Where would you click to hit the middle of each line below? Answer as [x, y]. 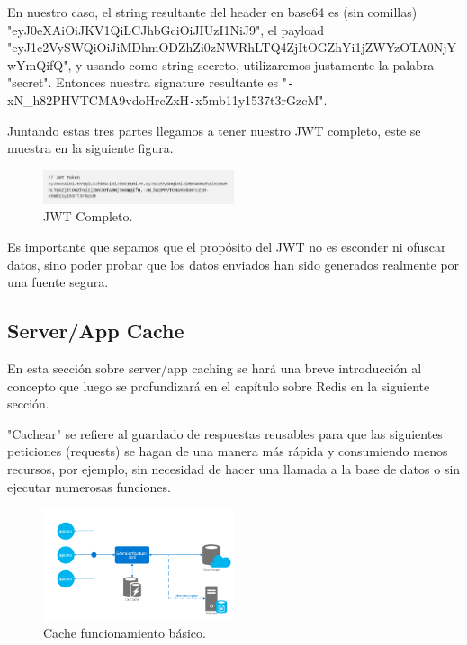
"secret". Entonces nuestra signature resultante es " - [151, 82]
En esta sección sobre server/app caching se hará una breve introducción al [215, 368]
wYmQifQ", [40, 64]
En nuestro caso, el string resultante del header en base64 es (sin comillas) [212, 12]
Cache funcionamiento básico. [125, 633]
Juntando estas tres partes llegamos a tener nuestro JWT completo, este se [214, 130]
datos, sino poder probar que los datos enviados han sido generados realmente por [233, 264]
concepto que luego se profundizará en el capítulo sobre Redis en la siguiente [219, 385]
